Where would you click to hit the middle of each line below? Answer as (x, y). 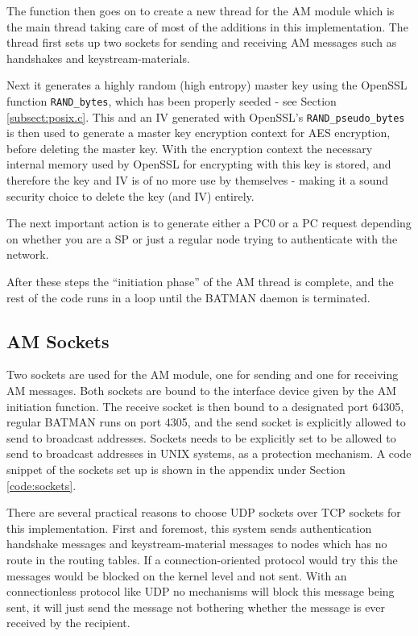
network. (28, 254)
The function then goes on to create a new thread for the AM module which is (201, 10)
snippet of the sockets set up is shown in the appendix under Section (176, 469)
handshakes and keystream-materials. (98, 58)
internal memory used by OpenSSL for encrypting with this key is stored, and (199, 164)
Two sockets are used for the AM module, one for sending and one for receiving (203, 374)
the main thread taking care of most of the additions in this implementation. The (207, 26)
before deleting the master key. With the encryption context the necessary (190, 148)
